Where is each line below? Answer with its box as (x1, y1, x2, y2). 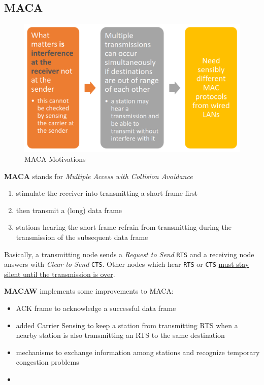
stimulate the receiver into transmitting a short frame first (16, 188, 197, 198)
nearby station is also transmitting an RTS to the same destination (16, 330, 225, 340)
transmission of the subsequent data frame (16, 231, 148, 242)
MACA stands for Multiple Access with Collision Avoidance (4, 170, 193, 181)
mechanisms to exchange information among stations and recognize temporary (16, 346, 260, 357)
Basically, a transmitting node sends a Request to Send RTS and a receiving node (4, 249, 254, 259)
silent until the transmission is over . (4, 268, 115, 279)
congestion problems (16, 357, 79, 367)
